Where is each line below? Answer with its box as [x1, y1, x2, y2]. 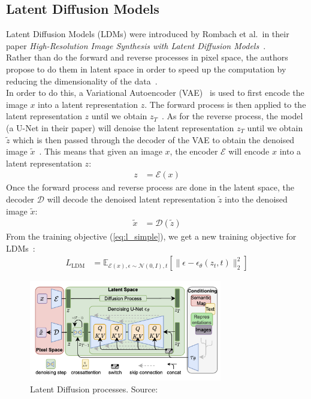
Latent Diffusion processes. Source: [30, 382, 158, 395]
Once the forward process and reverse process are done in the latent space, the [6, 181, 294, 194]
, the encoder [170, 145, 218, 158]
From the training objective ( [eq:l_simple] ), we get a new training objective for [6, 230, 297, 243]
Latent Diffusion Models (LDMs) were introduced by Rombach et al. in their [6, 28, 289, 40]
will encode [228, 145, 270, 158]
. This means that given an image [39, 145, 162, 158]
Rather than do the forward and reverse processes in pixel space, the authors [6, 51, 288, 64]
